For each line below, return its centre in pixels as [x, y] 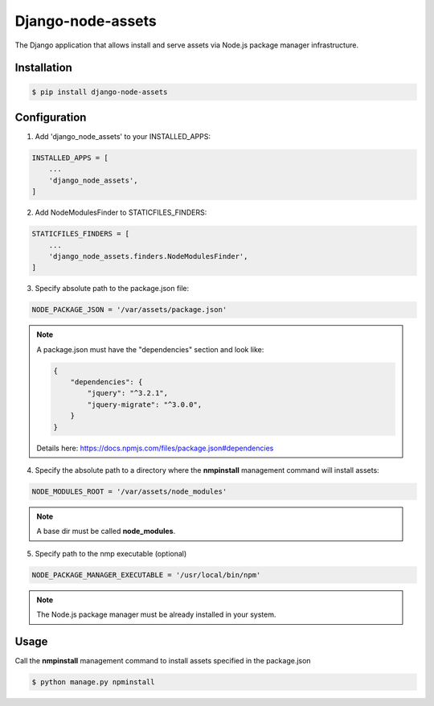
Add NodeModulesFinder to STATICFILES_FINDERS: [121, 212]
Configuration [51, 117]
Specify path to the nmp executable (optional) [111, 553]
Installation [43, 68]
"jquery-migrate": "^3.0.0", [145, 404]
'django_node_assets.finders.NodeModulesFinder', [148, 256]
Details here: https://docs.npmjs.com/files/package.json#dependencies [155, 448]
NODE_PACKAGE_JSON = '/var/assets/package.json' [129, 310]
